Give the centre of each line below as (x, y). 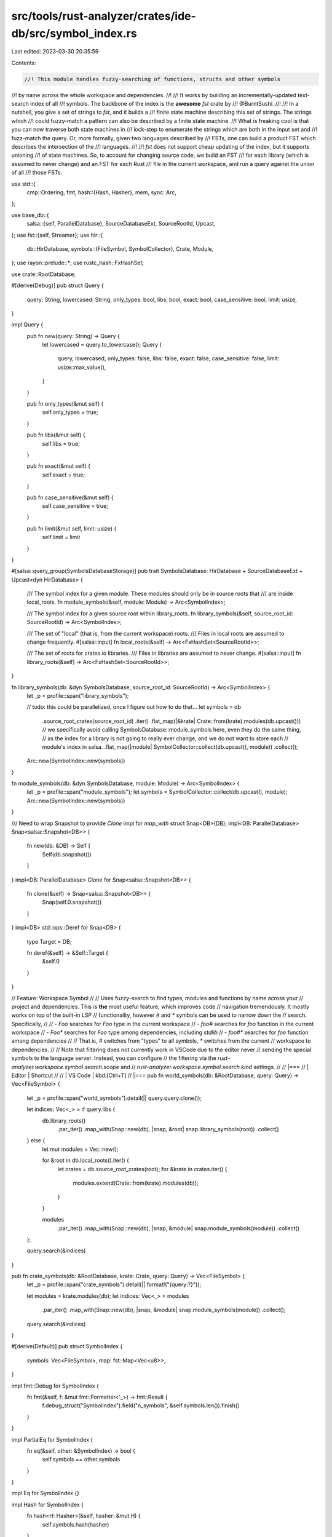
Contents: (24, 63)
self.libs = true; (61, 443)
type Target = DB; (49, 941)
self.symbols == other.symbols (81, 1460)
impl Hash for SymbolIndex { (48, 1504)
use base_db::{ (30, 215)
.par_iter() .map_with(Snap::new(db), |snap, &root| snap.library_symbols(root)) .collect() (168, 1129)
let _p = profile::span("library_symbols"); (78, 695)
